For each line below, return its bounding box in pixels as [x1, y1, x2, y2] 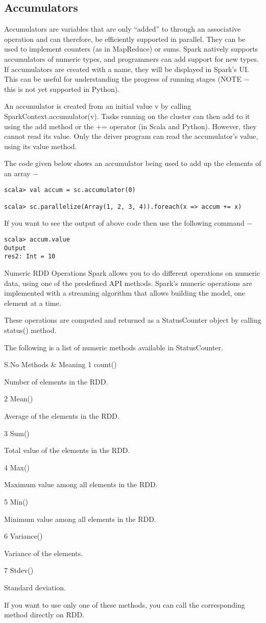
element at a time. [4, 297, 61, 308]
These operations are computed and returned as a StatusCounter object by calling [4, 315, 261, 325]
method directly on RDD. [4, 609, 84, 620]
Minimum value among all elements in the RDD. [4, 513, 156, 524]
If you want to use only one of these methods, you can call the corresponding [4, 599, 245, 610]
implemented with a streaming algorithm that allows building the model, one [4, 287, 245, 298]
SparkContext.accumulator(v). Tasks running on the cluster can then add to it [4, 110, 250, 121]
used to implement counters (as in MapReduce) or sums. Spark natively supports [4, 43, 258, 54]
